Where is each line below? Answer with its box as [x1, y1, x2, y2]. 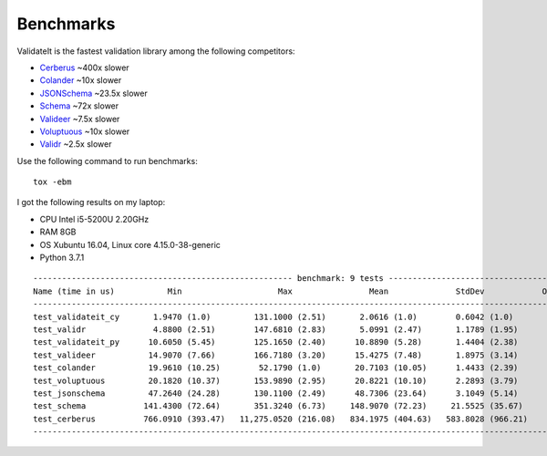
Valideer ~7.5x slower [39, 113, 120, 124]
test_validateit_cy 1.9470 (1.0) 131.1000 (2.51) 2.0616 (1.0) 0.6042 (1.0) [33, 311, 514, 322]
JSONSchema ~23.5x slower [39, 88, 148, 98]
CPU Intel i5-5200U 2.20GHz [39, 213, 150, 224]
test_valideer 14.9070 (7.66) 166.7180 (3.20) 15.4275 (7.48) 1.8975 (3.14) [33, 349, 519, 360]
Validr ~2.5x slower [39, 139, 112, 150]
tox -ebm [33, 177, 72, 187]
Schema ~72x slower [39, 100, 119, 111]
